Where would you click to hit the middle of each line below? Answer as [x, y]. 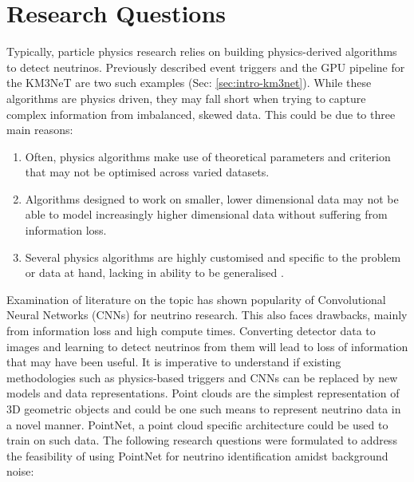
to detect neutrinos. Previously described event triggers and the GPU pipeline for [206, 67]
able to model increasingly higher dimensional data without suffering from [206, 214]
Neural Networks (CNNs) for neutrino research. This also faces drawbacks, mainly [207, 315]
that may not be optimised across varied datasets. [147, 172]
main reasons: [40, 130]
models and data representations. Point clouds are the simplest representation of [203, 393]
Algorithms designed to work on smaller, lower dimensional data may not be [212, 198]
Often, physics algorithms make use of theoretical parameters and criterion [208, 156]
